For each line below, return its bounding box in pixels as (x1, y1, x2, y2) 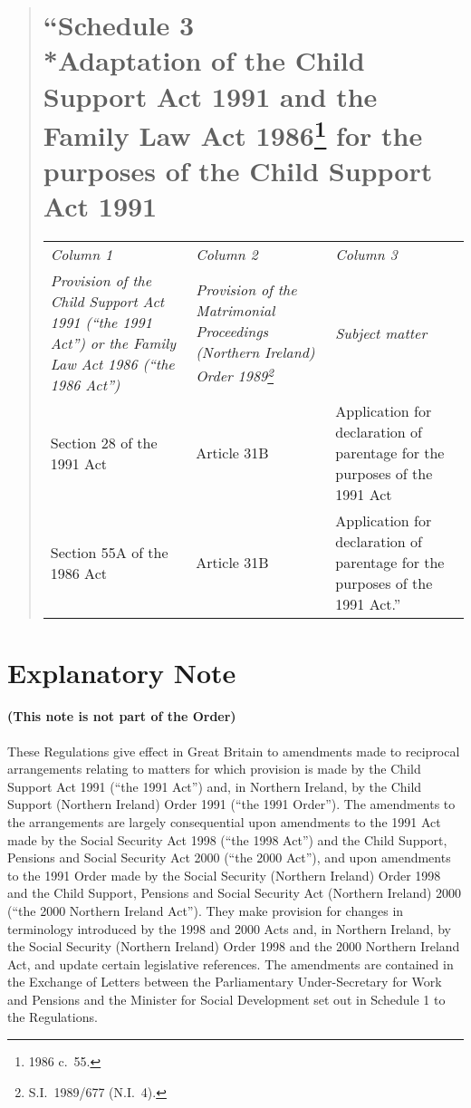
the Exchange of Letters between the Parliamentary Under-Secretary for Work (7, 972, 442, 991)
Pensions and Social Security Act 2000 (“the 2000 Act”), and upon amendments (7, 848, 451, 867)
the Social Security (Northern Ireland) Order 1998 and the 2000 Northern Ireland (7, 937, 460, 956)
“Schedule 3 (43, 6, 195, 43)
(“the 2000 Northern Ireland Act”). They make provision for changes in (7, 901, 404, 920)
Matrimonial (196, 300, 275, 322)
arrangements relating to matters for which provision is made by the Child (7, 759, 421, 778)
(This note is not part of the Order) (7, 707, 236, 726)
